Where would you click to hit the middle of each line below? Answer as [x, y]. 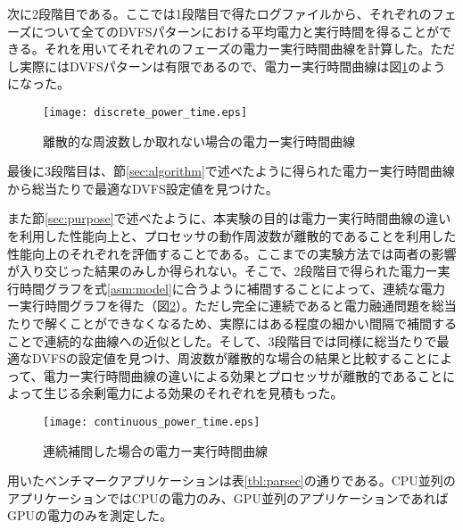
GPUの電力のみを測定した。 [90, 515]
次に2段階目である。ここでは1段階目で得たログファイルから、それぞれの [219, 13]
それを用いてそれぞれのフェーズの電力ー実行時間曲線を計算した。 [237, 49]
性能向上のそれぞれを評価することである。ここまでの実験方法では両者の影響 [232, 253]
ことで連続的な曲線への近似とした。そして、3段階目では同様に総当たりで [222, 340]
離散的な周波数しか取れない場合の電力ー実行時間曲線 [199, 141]
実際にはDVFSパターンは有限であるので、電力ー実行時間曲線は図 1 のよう [232, 66]
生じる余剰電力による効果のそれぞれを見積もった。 [193, 393]
